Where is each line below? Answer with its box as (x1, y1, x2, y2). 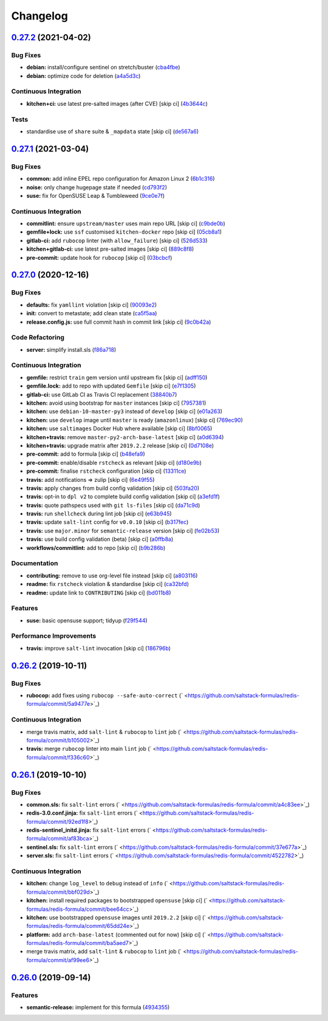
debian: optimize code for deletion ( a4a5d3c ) (26, 72, 141, 79)
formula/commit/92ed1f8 (26, 818, 89, 825)
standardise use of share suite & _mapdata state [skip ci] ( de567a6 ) (26, 128, 199, 135)
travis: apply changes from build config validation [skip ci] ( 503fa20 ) (26, 484, 200, 492)
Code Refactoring (11, 333, 65, 342)
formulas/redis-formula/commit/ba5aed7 (26, 939, 129, 947)
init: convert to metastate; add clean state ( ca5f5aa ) (26, 310, 157, 317)
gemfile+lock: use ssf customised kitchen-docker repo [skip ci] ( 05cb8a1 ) (26, 228, 222, 235)
